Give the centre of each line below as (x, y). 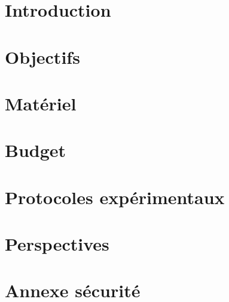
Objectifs (42, 56)
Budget (36, 150)
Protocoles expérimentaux (115, 197)
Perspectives (57, 244)
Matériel (41, 103)
